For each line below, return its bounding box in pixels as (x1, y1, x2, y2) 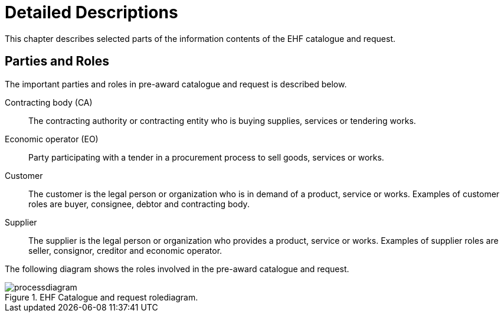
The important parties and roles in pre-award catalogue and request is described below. (5, 79, 347, 89)
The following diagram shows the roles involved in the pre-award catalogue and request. (5, 263, 349, 274)
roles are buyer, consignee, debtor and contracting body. (28, 198, 250, 209)
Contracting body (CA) (5, 97, 93, 107)
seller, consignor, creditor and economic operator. (28, 245, 222, 256)
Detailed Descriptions (5, 2, 178, 22)
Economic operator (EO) (5, 133, 99, 144)
